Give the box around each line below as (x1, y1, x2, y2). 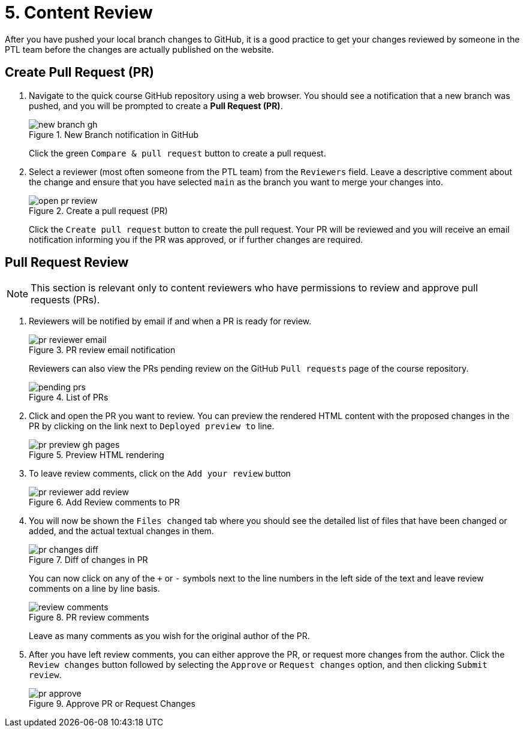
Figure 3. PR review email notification (29, 345, 176, 356)
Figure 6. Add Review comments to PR (29, 497, 180, 508)
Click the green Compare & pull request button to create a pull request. (29, 147, 326, 158)
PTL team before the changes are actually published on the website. (5, 44, 274, 55)
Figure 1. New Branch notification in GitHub (29, 129, 199, 140)
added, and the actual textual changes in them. (29, 526, 214, 537)
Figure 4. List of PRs (29, 392, 109, 403)
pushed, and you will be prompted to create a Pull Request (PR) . (29, 100, 283, 111)
